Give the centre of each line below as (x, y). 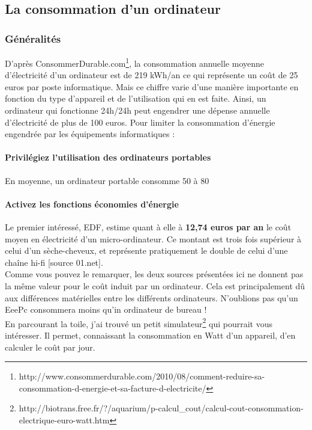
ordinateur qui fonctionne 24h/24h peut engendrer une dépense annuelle (137, 110)
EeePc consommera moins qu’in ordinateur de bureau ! (106, 309)
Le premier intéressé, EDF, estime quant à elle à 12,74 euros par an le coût (148, 227)
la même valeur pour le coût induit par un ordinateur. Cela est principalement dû (155, 285)
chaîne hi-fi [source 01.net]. (54, 262)
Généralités (33, 38)
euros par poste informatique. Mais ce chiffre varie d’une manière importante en (152, 86)
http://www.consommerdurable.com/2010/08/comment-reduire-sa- (142, 376)
